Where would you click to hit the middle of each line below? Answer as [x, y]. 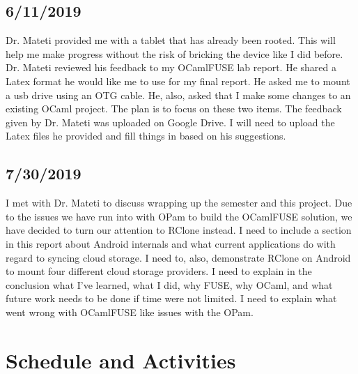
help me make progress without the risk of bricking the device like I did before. [174, 53]
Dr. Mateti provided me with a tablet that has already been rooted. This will [171, 40]
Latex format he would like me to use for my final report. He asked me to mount [178, 81]
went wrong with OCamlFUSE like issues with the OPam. [130, 312]
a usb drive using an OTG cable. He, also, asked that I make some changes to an [178, 95]
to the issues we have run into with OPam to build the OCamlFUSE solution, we [179, 216]
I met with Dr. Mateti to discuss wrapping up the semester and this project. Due [179, 203]
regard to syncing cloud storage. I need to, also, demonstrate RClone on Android [178, 257]
